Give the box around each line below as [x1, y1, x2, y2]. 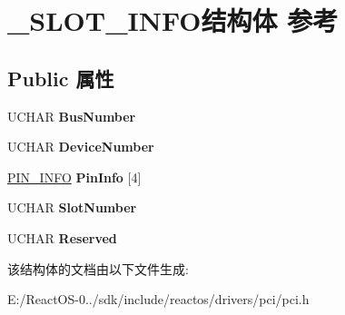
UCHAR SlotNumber [7, 198, 137, 217]
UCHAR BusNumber [7, 106, 136, 125]
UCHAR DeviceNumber [7, 137, 154, 156]
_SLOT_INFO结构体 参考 [7, 2, 339, 39]
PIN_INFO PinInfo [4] [7, 167, 142, 186]
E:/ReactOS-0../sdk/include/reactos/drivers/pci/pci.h [7, 290, 310, 309]
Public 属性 [7, 64, 114, 92]
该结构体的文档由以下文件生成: [7, 259, 189, 278]
